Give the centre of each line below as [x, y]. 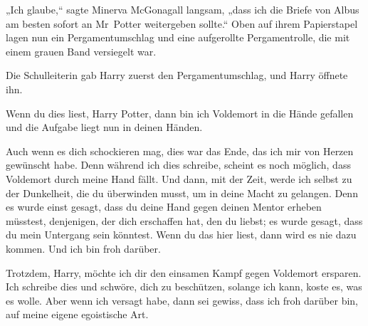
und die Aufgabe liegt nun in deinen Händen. [104, 127]
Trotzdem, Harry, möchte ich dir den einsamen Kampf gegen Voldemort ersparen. [184, 272]
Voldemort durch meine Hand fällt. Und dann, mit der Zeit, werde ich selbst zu [179, 178]
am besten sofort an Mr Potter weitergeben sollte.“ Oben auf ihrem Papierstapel [182, 23]
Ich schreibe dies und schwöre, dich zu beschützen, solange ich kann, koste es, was [184, 286]
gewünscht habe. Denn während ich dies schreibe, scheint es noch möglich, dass [178, 165]
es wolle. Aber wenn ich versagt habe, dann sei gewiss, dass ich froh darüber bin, [182, 300]
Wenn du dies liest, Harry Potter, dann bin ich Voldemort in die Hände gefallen [180, 113]
